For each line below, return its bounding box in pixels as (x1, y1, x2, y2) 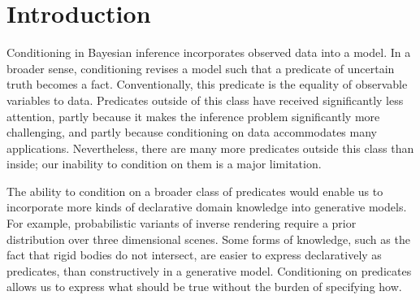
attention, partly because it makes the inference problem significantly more (6, 107, 380, 124)
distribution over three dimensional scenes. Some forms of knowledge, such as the (6, 230, 410, 247)
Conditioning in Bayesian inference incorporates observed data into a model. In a (6, 44, 411, 61)
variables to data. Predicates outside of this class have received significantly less (6, 91, 404, 108)
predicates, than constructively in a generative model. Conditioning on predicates (6, 262, 412, 279)
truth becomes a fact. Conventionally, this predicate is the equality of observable (6, 76, 408, 93)
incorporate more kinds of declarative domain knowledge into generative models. (6, 198, 407, 215)
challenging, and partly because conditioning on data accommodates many (6, 124, 377, 141)
